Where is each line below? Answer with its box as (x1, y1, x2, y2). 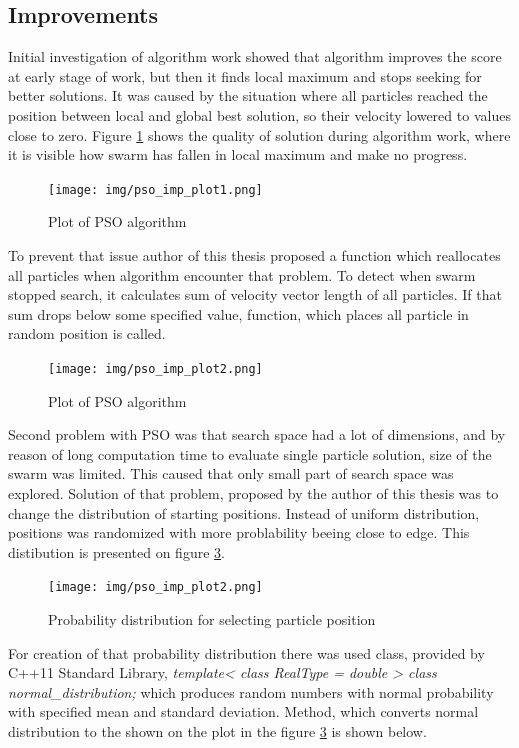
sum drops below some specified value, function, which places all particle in (8, 303, 469, 324)
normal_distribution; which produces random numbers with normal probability (8, 681, 494, 702)
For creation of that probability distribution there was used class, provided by (8, 642, 485, 663)
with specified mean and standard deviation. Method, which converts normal (8, 701, 479, 722)
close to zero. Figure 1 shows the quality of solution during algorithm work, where (8, 124, 511, 145)
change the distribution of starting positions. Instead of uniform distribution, (8, 502, 480, 523)
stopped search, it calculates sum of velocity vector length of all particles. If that (8, 284, 502, 305)
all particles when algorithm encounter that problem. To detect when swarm (8, 264, 476, 285)
